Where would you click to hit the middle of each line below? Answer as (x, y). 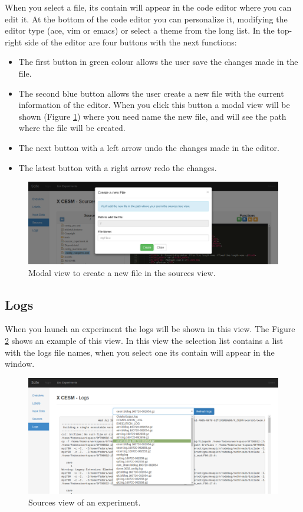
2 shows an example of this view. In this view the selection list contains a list (144, 341)
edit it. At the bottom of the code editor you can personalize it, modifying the (146, 19)
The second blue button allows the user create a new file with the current (151, 93)
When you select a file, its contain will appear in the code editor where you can (148, 7)
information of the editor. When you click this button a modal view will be (154, 105)
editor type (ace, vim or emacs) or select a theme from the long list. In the (140, 30)
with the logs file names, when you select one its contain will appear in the (140, 352)
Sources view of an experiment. (85, 502)
